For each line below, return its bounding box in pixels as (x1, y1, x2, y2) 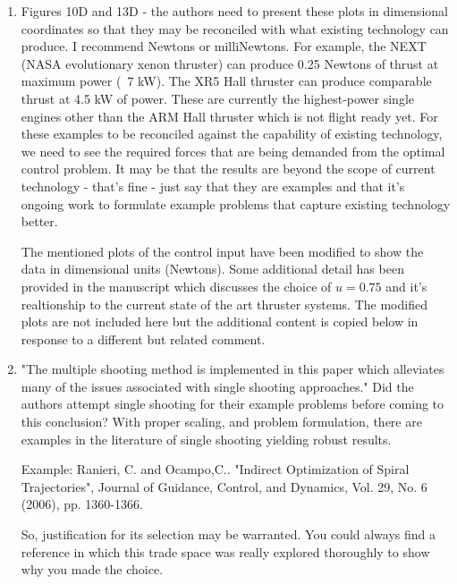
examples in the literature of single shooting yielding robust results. (21, 429, 392, 448)
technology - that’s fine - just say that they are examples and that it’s (21, 176, 405, 195)
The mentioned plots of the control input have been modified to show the (21, 241, 424, 260)
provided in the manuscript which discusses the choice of (21, 276, 332, 295)
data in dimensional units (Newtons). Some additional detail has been (21, 259, 404, 278)
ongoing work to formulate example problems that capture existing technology (21, 194, 451, 213)
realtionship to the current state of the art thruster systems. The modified (21, 294, 427, 313)
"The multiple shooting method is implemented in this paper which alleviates (21, 360, 444, 378)
